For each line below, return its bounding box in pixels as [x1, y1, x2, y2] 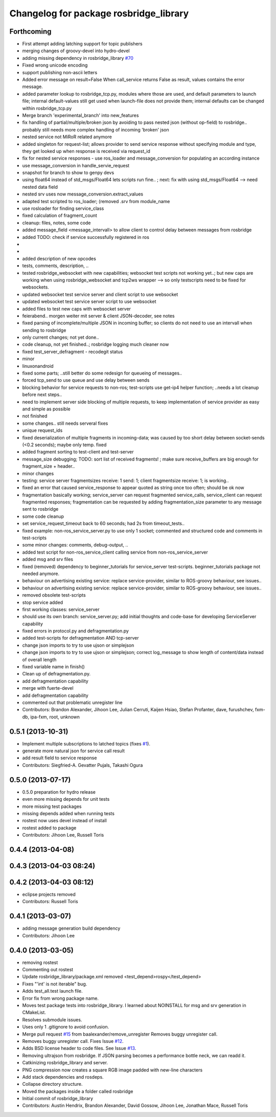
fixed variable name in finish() [22, 664, 85, 670]
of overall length [22, 656, 57, 663]
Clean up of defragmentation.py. [22, 671, 91, 677]
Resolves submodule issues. [22, 1016, 82, 1023]
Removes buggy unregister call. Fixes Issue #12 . [22, 1038, 124, 1044]
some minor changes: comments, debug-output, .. [22, 542, 128, 548]
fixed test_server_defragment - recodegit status [22, 348, 123, 355]
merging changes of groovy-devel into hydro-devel [22, 48, 130, 54]
